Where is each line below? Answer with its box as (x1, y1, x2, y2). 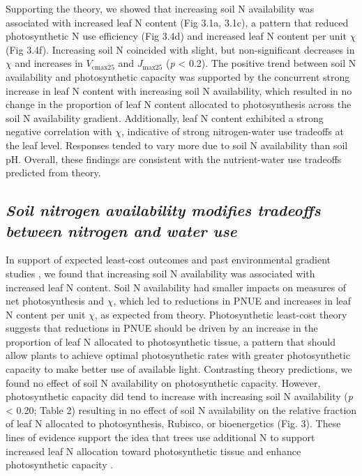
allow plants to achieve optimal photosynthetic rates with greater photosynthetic (6, 348, 350, 362)
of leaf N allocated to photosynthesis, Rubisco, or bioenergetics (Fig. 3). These (6, 416, 341, 431)
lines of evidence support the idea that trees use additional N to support (6, 430, 315, 445)
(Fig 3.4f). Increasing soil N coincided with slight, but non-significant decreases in (6, 42, 355, 56)
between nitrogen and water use (6, 220, 237, 241)
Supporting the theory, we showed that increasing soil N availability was (6, 1, 315, 15)
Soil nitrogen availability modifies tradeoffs (6, 199, 321, 221)
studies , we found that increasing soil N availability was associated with (6, 266, 315, 280)
